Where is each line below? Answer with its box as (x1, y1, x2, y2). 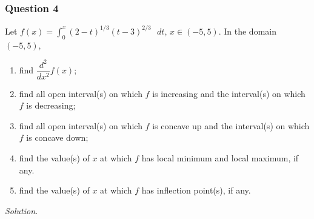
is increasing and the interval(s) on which (152, 87, 306, 99)
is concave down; (26, 131, 89, 144)
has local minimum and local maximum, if (141, 152, 299, 164)
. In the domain (218, 24, 276, 37)
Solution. (5, 204, 38, 217)
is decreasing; (26, 99, 76, 112)
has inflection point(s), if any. (141, 184, 251, 197)
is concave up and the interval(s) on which (152, 119, 310, 132)
